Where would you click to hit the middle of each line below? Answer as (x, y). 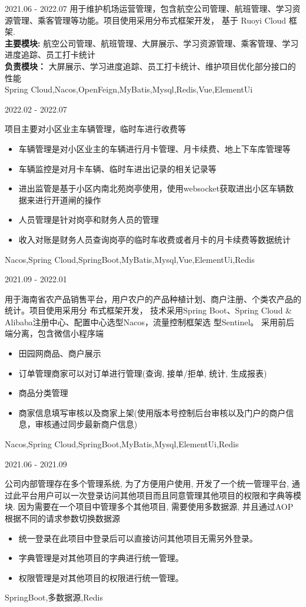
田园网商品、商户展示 (60, 353)
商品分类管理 (43, 393)
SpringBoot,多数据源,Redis (54, 597)
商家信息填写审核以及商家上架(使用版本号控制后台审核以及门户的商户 (152, 412)
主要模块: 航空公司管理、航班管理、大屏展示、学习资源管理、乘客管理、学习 (152, 43)
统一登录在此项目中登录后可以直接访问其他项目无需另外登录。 (138, 538)
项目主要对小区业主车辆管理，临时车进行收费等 (95, 129)
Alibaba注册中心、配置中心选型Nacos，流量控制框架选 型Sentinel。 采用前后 (150, 321)
